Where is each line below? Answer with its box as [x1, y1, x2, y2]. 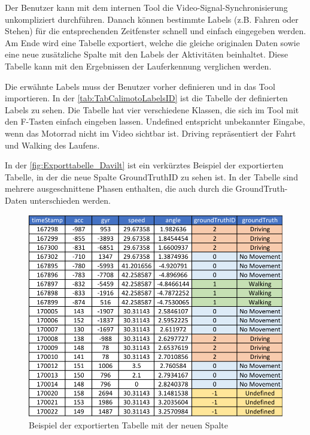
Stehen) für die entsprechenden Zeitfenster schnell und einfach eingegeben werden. [5, 25, 306, 37]
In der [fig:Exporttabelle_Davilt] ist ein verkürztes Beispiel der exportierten [5, 159, 284, 171]
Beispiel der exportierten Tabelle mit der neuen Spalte [29, 418, 228, 431]
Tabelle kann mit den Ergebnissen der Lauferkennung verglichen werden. [5, 59, 272, 72]
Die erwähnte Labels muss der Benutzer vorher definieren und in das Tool [5, 80, 275, 92]
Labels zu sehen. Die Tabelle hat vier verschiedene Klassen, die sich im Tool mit [5, 103, 299, 116]
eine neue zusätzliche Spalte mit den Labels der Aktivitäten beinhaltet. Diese [5, 48, 288, 61]
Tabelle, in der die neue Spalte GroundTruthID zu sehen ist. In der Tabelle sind [5, 170, 298, 183]
